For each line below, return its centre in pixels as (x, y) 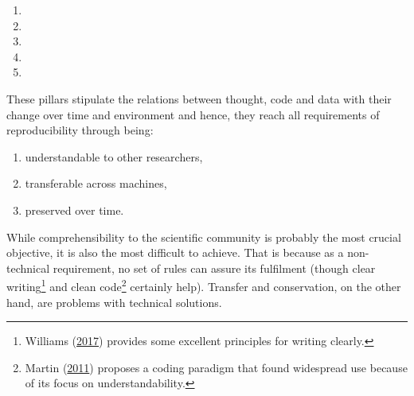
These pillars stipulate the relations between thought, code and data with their (199, 98)
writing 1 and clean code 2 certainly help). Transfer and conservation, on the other (204, 285)
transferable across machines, (96, 183)
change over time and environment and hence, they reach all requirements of (193, 114)
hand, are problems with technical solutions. (114, 302)
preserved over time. (74, 210)
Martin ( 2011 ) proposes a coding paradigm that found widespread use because (216, 367)
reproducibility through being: (80, 130)
